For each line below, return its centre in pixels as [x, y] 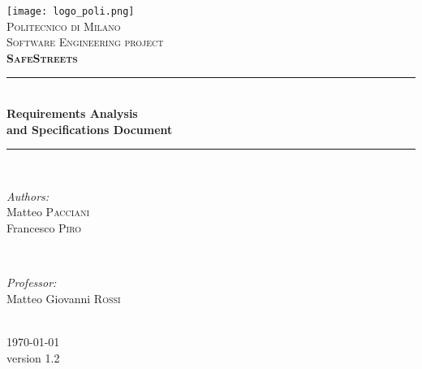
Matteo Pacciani [48, 212]
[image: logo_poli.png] [71, 11]
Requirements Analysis [72, 113]
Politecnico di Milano [64, 26]
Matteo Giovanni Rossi [64, 298]
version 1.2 [33, 357]
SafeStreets [42, 57]
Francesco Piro [44, 228]
